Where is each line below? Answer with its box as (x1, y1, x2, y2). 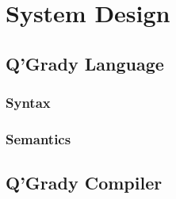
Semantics (6, 128, 71, 148)
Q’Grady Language (6, 51, 164, 75)
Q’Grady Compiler (6, 170, 163, 195)
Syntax (6, 93, 51, 113)
